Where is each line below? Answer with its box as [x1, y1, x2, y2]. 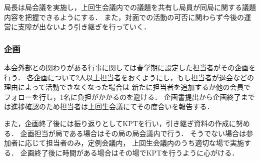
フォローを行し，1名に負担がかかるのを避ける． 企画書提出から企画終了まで [4, 91, 255, 102]
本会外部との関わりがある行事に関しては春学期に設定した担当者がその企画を [4, 62, 256, 72]
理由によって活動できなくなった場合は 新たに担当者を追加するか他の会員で [4, 82, 251, 92]
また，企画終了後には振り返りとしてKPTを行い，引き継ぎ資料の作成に [4, 118, 236, 128]
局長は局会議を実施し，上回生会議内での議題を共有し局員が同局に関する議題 [4, 2, 256, 12]
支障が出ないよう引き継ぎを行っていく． [17, 21, 151, 32]
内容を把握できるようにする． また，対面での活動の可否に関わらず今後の [4, 11, 244, 22]
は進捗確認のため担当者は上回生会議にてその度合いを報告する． [4, 101, 214, 112]
